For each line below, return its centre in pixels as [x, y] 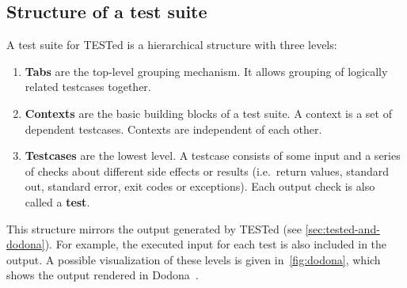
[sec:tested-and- [342, 228]
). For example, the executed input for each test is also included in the [216, 244]
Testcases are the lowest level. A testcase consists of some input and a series [213, 155]
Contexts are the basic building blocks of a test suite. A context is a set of [208, 113]
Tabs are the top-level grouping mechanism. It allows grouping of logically [206, 71]
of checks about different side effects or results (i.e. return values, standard [207, 171]
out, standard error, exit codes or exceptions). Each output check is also [200, 186]
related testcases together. [88, 87]
